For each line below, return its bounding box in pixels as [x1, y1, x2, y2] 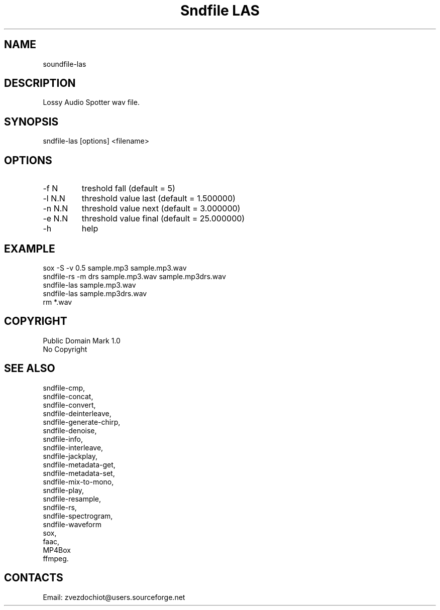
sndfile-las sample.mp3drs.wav [43, 289, 147, 298]
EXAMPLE [4, 242, 55, 255]
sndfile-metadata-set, [43, 468, 115, 477]
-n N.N [43, 203, 68, 214]
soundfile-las [43, 59, 86, 68]
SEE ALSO [4, 362, 55, 375]
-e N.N [43, 213, 68, 224]
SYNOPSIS [4, 115, 59, 128]
